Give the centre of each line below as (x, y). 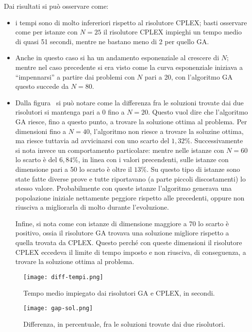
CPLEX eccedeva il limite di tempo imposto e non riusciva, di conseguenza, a (131, 252)
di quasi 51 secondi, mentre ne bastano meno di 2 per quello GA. (112, 41)
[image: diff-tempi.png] (63, 277)
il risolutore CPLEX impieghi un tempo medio (173, 32)
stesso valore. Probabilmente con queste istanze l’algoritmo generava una (123, 188)
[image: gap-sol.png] (58, 308)
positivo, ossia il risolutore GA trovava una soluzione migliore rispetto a (122, 233)
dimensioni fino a (41, 131)
